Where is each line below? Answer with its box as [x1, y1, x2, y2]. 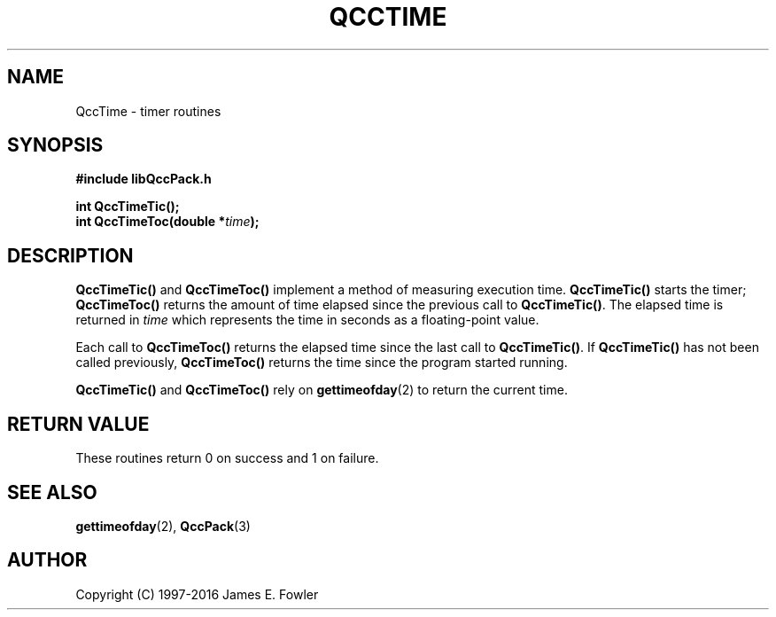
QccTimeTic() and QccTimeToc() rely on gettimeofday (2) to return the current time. [75, 382, 568, 398]
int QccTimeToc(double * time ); [75, 214, 260, 230]
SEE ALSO [7, 480, 97, 504]
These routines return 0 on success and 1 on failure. [75, 450, 379, 466]
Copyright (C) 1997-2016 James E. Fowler [75, 586, 319, 602]
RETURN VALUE [7, 412, 150, 435]
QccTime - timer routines [75, 103, 221, 119]
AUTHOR [7, 549, 88, 572]
